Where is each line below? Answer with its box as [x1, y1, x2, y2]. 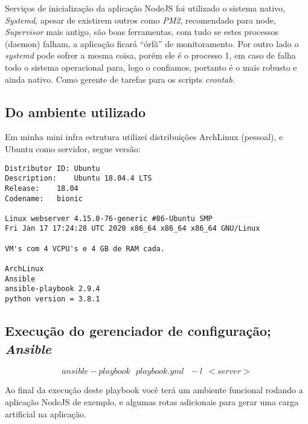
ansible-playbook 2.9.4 [5, 284, 100, 294]
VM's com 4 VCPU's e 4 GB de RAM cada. [5, 244, 165, 253]
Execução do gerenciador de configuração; [5, 321, 271, 340]
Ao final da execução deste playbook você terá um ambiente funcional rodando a [5, 384, 303, 396]
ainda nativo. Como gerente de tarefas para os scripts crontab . [5, 72, 235, 85]
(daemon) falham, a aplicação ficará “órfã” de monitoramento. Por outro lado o [5, 37, 299, 50]
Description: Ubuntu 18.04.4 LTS [5, 174, 152, 183]
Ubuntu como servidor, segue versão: [5, 142, 141, 155]
